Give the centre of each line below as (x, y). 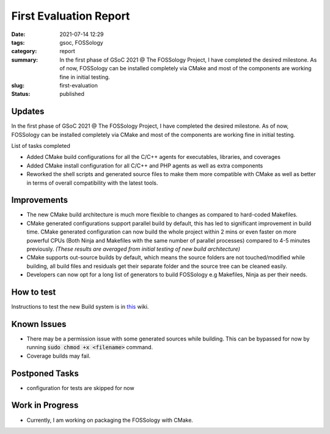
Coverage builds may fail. (59, 356)
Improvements (40, 200)
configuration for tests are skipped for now (80, 388)
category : (24, 51)
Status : (21, 94)
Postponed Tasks (45, 373)
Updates (28, 112)
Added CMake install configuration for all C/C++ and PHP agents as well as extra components (145, 166)
